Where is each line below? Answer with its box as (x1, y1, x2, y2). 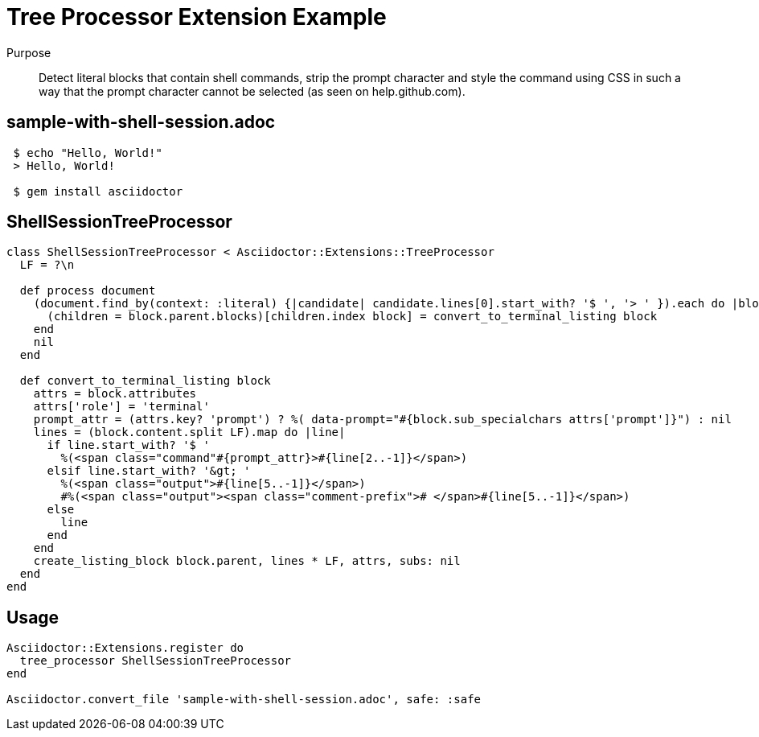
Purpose (6, 45, 51, 60)
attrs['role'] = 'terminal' (33, 400, 210, 414)
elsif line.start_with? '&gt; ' (47, 464, 251, 478)
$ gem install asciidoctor (13, 184, 183, 198)
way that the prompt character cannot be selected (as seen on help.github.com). (39, 84, 466, 98)
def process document (19, 284, 156, 298)
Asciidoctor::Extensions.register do (6, 641, 244, 655)
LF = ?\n (19, 258, 75, 272)
